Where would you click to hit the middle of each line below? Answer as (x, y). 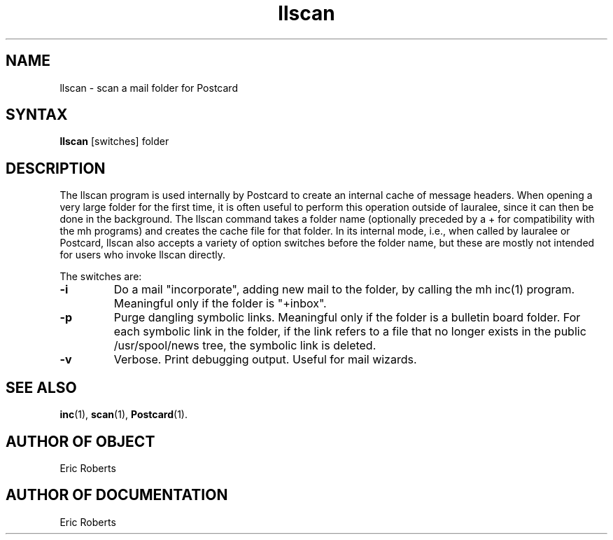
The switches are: (101, 277)
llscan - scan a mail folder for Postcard (149, 88)
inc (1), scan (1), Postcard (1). (124, 415)
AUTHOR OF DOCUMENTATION (117, 495)
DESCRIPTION (56, 168)
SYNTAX (37, 115)
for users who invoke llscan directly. (143, 255)
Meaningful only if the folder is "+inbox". (220, 304)
